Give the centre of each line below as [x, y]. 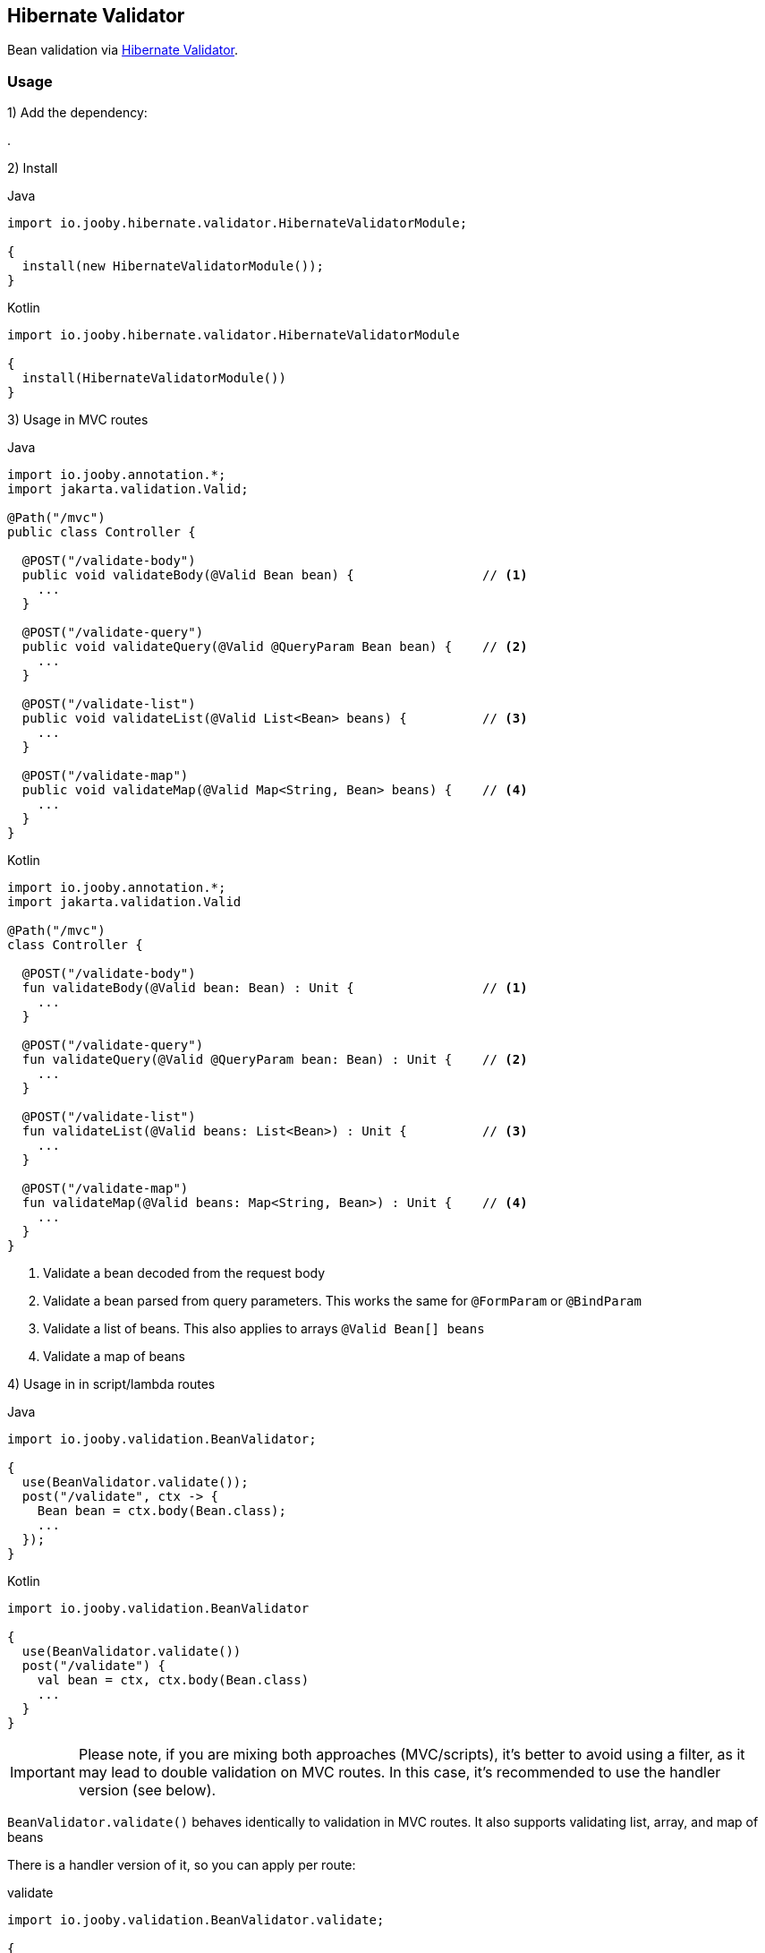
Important [42, 1773]
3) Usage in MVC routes [78, 420]
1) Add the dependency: [77, 113]
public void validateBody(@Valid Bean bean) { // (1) [275, 575]
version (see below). [147, 1790]
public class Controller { [102, 532]
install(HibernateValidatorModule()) [154, 378]
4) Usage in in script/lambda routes [111, 1384]
